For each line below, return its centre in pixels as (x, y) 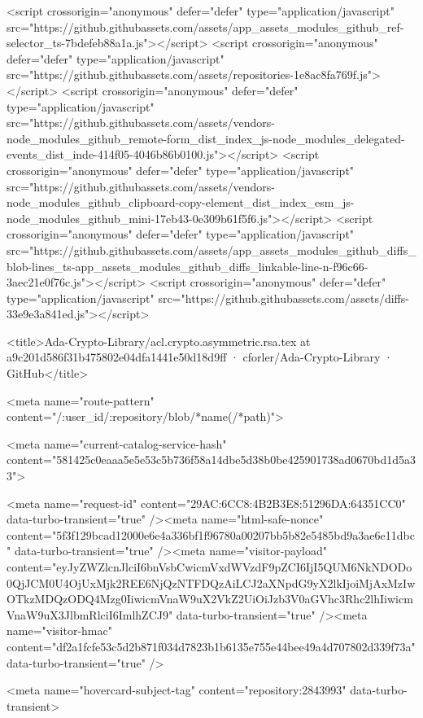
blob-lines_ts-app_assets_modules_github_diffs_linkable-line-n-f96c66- (188, 266)
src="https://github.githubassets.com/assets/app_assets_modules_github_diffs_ (211, 250)
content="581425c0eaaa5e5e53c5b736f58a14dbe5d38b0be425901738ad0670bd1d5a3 (211, 460)
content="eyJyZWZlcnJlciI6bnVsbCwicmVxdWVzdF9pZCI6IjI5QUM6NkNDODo (209, 567)
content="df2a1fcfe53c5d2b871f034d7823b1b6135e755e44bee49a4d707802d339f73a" (211, 646)
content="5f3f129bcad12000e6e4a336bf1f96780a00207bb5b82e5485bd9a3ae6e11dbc (211, 534)
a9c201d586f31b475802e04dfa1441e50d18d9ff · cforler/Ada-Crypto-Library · (200, 357)
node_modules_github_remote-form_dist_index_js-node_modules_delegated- (206, 138)
